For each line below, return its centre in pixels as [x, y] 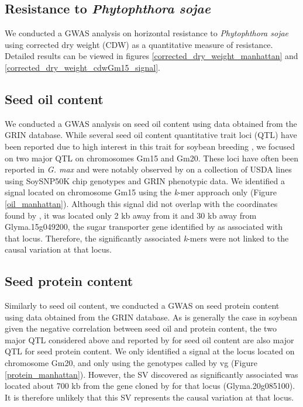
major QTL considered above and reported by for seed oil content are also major [149, 339]
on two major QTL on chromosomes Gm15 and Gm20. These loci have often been [151, 158]
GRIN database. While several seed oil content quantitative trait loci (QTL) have [151, 135]
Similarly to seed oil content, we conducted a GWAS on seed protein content [142, 306]
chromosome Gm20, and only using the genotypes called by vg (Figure [131, 363]
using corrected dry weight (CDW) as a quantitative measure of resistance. [139, 44]
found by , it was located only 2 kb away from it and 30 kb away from [131, 215]
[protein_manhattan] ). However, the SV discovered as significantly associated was [151, 374]
